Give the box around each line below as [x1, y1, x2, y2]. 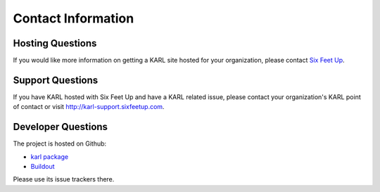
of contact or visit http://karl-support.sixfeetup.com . [13, 103, 165, 111]
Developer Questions [13, 121, 108, 133]
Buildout [30, 162, 56, 171]
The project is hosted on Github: [13, 139, 107, 148]
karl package [30, 152, 69, 161]
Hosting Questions [13, 37, 97, 49]
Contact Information [13, 11, 134, 26]
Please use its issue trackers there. [13, 175, 115, 184]
